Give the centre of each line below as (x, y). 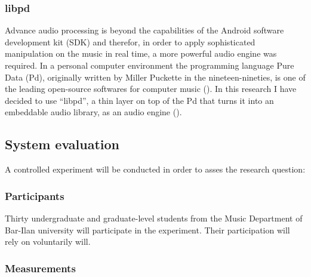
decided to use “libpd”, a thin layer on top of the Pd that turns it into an (139, 100)
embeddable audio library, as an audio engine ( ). (93, 112)
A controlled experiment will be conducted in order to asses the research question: (155, 169)
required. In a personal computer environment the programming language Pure (150, 65)
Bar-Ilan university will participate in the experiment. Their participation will (147, 230)
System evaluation (62, 144)
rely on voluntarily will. (48, 241)
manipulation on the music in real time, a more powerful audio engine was (141, 53)
